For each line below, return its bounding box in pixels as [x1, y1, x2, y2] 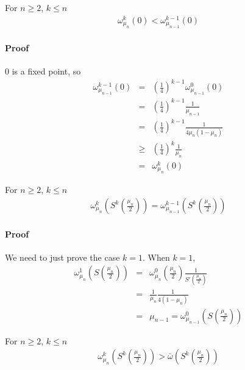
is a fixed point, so [12, 64, 81, 77]
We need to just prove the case [5, 250, 120, 263]
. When [143, 250, 170, 263]
